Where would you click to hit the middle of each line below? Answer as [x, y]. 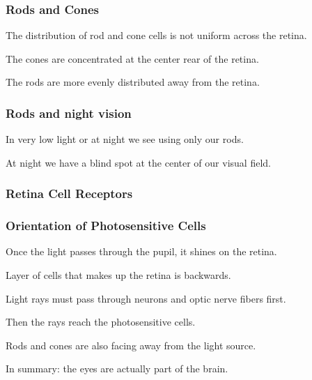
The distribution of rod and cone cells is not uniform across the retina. [156, 35]
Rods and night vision [69, 113]
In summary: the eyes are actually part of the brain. [117, 368]
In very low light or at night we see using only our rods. [125, 139]
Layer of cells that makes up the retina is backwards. [118, 275]
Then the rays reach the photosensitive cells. [101, 322]
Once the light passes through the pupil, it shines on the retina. [141, 251]
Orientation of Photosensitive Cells [106, 226]
